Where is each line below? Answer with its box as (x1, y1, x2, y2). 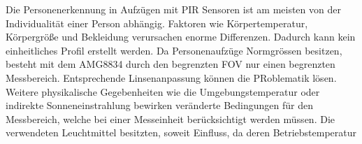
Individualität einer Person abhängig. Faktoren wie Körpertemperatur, (6, 15, 308, 30)
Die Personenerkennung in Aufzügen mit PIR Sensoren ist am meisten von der (6, 2, 341, 16)
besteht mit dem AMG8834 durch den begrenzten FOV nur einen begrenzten (6, 57, 335, 71)
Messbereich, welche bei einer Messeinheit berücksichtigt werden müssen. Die (6, 111, 335, 126)
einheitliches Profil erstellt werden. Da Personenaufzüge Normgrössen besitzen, (6, 43, 342, 57)
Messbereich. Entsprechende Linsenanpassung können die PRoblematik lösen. (6, 70, 337, 85)
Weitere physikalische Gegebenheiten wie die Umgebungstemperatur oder (6, 84, 320, 99)
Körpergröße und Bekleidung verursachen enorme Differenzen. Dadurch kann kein (6, 29, 356, 44)
